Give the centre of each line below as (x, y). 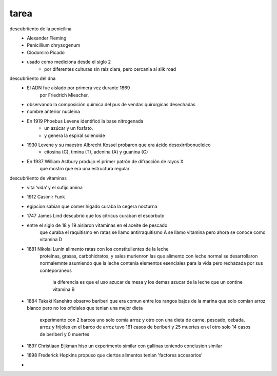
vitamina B (64, 289)
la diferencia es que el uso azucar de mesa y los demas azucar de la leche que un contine (148, 282)
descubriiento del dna (33, 78)
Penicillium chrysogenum (54, 45)
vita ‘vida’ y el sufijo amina (55, 187)
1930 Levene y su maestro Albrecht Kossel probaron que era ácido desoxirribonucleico (119, 145)
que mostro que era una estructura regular (85, 169)
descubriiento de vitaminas (38, 178)
